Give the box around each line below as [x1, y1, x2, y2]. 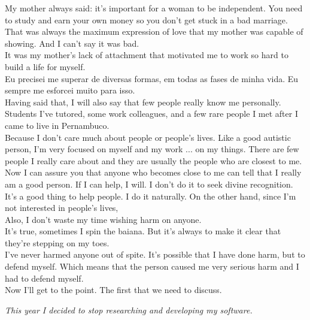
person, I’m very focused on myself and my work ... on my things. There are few [5, 143, 299, 155]
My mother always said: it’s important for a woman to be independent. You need [5, 2, 303, 14]
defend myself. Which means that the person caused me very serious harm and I [5, 260, 299, 273]
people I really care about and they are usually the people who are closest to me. [5, 154, 302, 167]
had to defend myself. [5, 271, 84, 284]
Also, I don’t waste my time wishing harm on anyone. [5, 213, 202, 225]
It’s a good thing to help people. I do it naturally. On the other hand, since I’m [5, 189, 296, 202]
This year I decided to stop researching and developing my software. [5, 303, 253, 316]
